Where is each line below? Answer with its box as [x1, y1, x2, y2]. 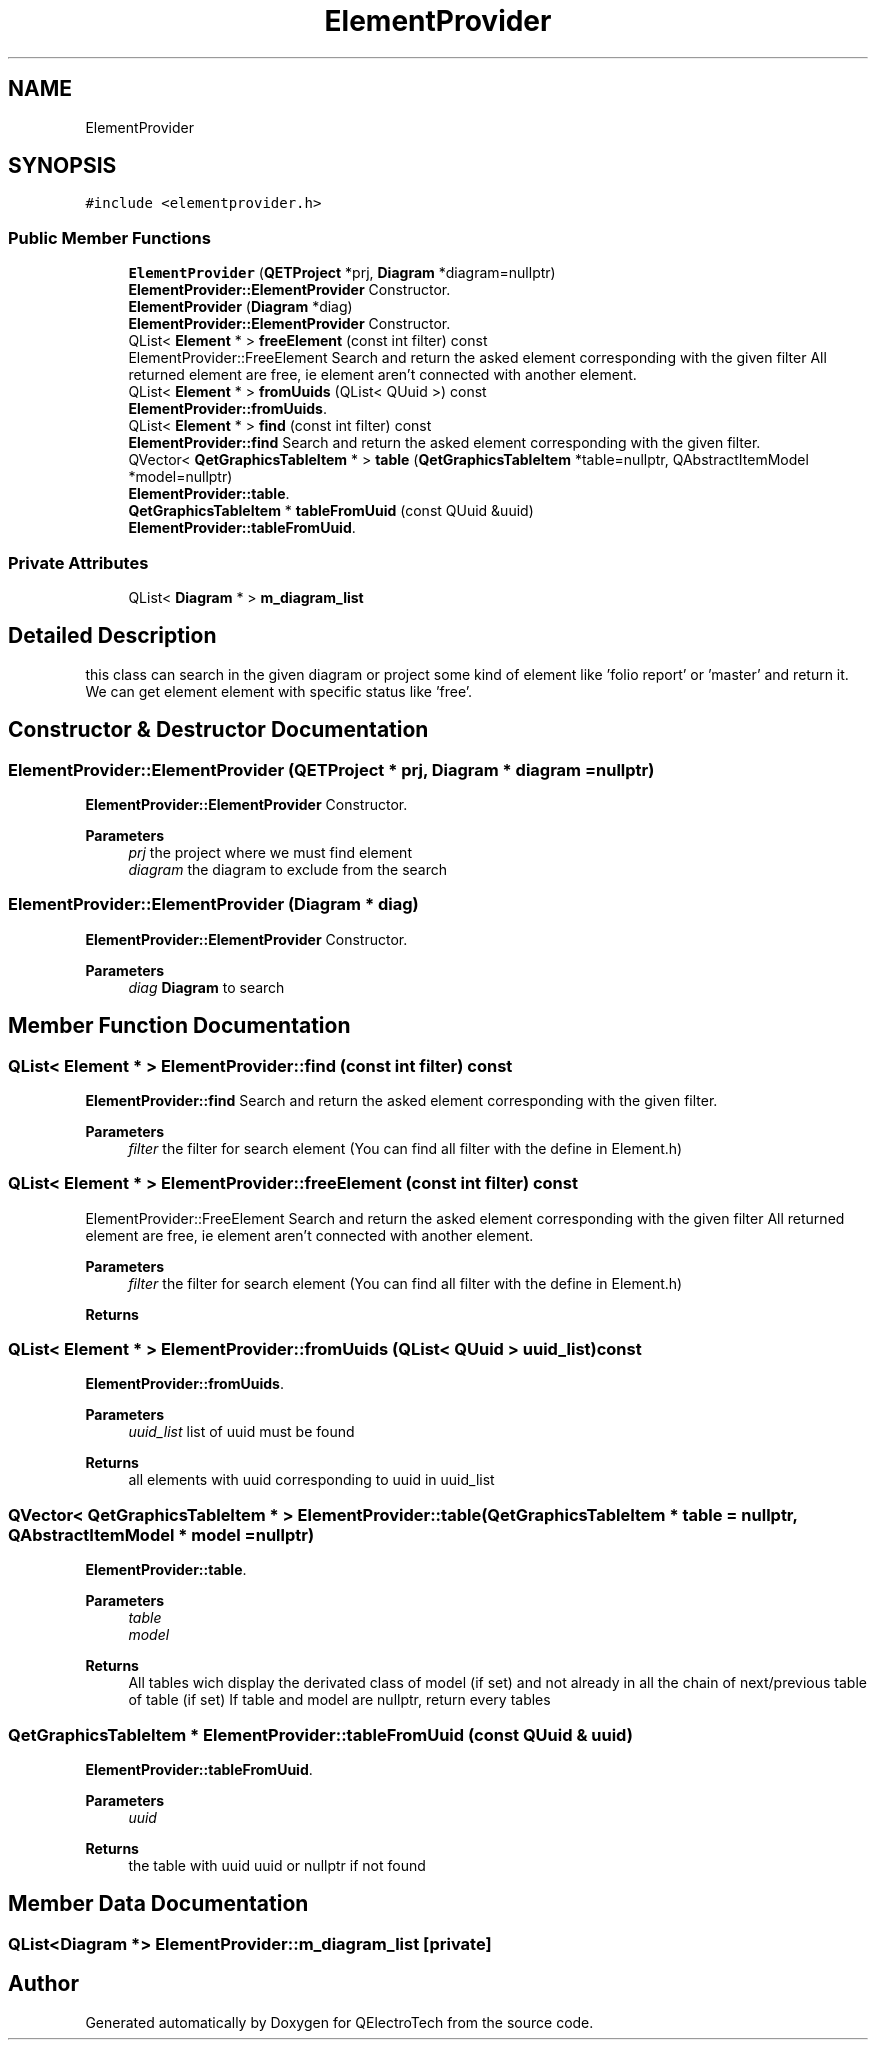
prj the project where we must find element [128, 844, 412, 861]
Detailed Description [8, 623, 217, 649]
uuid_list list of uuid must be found [128, 1423, 355, 1441]
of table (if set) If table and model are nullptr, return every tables [128, 1691, 551, 1709]
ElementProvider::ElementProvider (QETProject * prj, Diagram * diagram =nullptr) [8, 759, 655, 780]
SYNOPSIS [8, 153, 117, 179]
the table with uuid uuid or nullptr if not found [128, 1856, 426, 1874]
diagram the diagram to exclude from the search [128, 861, 448, 878]
